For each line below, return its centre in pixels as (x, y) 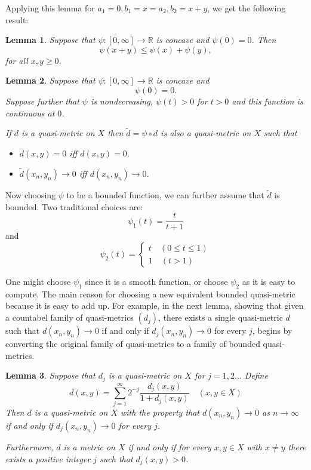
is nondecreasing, (121, 101)
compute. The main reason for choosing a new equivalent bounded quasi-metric (150, 294)
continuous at (30, 113)
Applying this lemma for (50, 8)
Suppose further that (42, 101)
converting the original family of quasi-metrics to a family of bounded (133, 344)
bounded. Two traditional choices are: (74, 206)
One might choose (38, 282)
